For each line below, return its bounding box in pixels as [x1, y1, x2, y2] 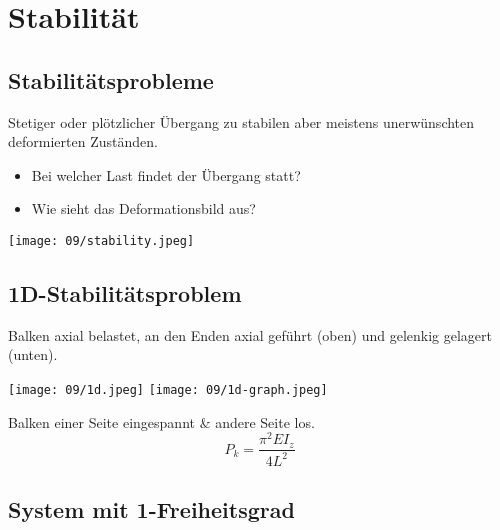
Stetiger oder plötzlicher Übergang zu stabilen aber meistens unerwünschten [8, 111, 475, 132]
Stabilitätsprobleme [8, 64, 214, 95]
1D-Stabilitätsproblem [8, 278, 242, 308]
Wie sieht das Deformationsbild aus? [31, 198, 256, 219]
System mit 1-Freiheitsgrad [8, 494, 295, 525]
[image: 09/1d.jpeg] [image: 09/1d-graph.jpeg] [8, 383, 328, 397]
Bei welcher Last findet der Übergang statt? [31, 164, 301, 185]
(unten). [8, 344, 58, 365]
